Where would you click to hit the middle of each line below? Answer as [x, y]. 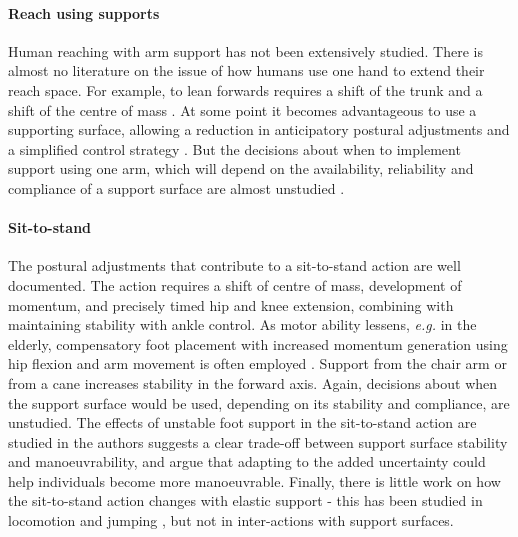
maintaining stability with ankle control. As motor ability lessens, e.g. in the [242, 324]
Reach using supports [84, 12]
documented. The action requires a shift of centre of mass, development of [235, 284]
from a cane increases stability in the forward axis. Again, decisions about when [253, 382]
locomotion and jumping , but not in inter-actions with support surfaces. [231, 520]
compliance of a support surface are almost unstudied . [176, 187]
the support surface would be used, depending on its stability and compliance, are [259, 402]
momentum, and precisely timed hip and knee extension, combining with [231, 304]
